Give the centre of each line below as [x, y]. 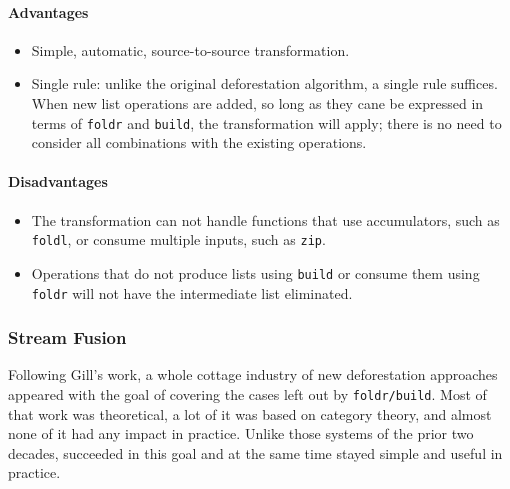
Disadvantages [58, 181]
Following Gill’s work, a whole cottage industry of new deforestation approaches [253, 374]
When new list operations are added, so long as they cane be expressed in [257, 102]
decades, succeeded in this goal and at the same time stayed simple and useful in [255, 452]
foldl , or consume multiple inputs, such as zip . [178, 239]
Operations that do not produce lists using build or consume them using [255, 272]
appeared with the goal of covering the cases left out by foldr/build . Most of [247, 394]
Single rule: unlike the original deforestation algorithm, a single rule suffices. [264, 83]
